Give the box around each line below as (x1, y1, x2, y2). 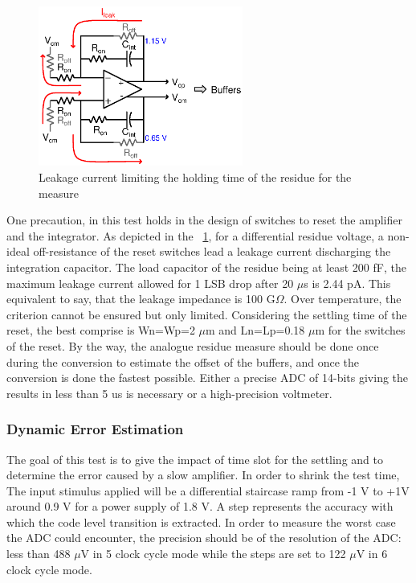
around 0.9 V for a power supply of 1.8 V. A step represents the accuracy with (6, 498, 394, 515)
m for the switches (315, 322, 406, 339)
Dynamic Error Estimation (6, 419, 184, 439)
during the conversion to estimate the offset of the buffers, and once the (6, 353, 360, 370)
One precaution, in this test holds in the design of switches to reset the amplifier (6, 211, 402, 228)
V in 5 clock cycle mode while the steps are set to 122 (80, 545, 346, 562)
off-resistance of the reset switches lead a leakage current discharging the (33, 243, 391, 260)
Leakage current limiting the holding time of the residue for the (39, 168, 352, 185)
